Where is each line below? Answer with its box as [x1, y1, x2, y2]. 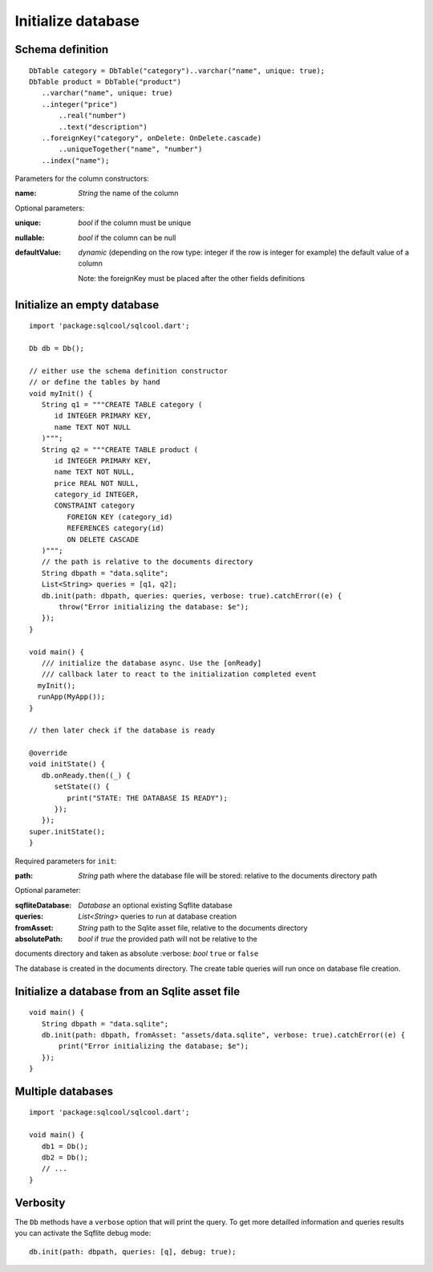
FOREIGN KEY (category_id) [67, 512, 173, 521]
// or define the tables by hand [29, 377, 160, 387]
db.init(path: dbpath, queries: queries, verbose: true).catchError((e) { [41, 591, 342, 600]
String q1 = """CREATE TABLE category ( [41, 400, 203, 409]
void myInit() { [29, 389, 93, 397]
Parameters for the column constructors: [14, 173, 150, 184]
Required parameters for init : [14, 856, 117, 866]
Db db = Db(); [29, 344, 84, 353]
